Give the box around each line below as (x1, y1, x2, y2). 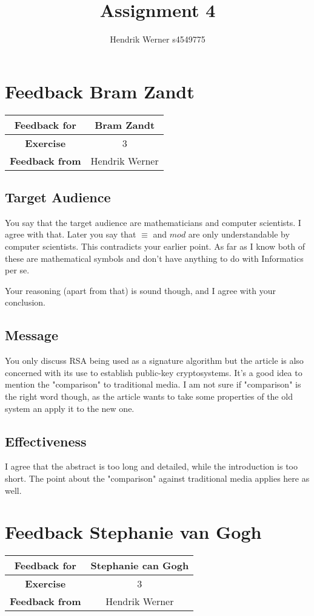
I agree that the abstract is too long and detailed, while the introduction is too (5, 460, 298, 473)
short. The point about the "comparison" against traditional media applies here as (5, 471, 310, 484)
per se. (5, 264, 30, 276)
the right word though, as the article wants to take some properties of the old (5, 390, 293, 402)
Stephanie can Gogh (90, 558, 189, 573)
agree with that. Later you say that (5, 228, 136, 241)
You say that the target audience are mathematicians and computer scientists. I (5, 216, 301, 228)
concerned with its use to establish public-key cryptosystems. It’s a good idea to (5, 366, 302, 378)
